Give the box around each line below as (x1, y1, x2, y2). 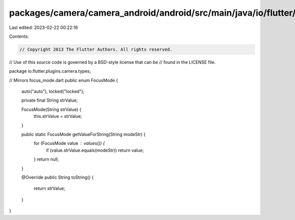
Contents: (9, 33, 29, 39)
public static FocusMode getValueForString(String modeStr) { (21, 132, 146, 137)
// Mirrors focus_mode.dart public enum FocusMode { (9, 77, 118, 83)
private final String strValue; (21, 97, 78, 103)
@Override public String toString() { (21, 174, 94, 180)
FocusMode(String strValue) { (21, 106, 82, 112)
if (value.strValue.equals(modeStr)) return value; (46, 147, 144, 153)
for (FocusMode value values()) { (33, 140, 105, 146)
